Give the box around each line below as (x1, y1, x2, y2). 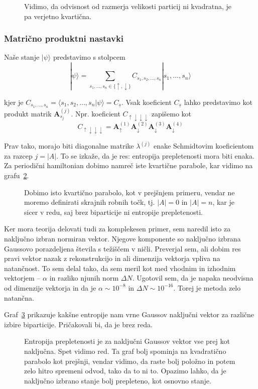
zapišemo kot (151, 108, 192, 118)
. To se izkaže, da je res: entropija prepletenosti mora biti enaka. (56, 150, 254, 161)
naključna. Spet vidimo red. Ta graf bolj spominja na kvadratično (24, 345, 226, 356)
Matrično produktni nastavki (4, 32, 124, 45)
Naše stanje (4, 52, 40, 62)
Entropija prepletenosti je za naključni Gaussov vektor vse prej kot (24, 336, 230, 346)
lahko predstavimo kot (184, 96, 252, 107)
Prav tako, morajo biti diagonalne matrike (4, 141, 134, 151)
